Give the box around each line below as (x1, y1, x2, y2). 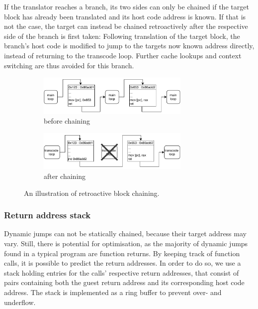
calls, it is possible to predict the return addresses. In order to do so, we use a (4, 258, 241, 268)
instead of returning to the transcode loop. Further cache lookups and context (4, 50, 242, 60)
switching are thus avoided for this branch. (4, 60, 134, 70)
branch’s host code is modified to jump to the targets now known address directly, (4, 40, 255, 51)
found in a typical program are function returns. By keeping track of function (4, 248, 240, 258)
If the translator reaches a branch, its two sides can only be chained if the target (4, 1, 249, 11)
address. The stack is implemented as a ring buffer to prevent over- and (4, 287, 222, 297)
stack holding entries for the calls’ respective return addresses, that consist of (4, 267, 239, 278)
